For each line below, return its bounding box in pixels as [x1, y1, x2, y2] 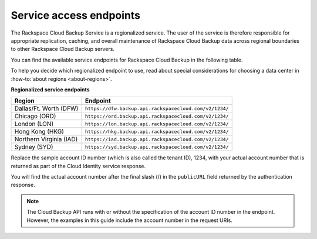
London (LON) [14, 120, 54, 128]
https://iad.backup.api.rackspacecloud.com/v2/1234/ [85, 136, 229, 142]
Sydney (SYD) [14, 143, 53, 151]
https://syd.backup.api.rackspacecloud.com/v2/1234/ [85, 144, 229, 150]
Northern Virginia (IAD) [14, 135, 78, 144]
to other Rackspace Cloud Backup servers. [11, 46, 114, 53]
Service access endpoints [11, 9, 141, 22]
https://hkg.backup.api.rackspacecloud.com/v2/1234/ [85, 128, 229, 135]
